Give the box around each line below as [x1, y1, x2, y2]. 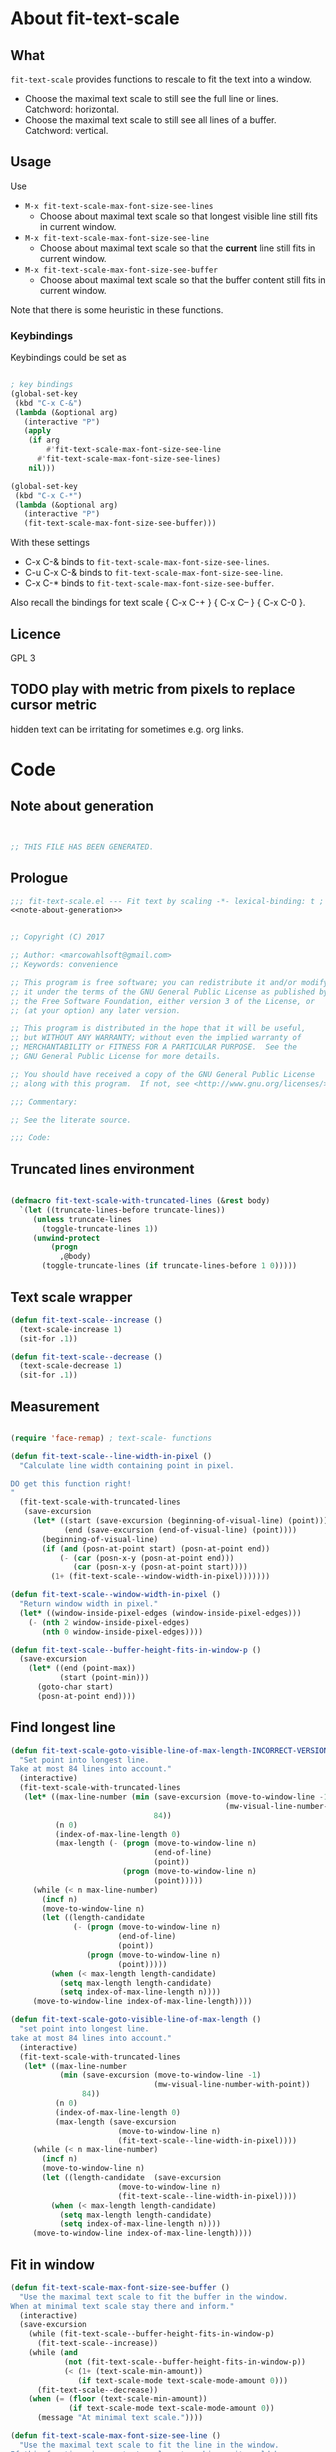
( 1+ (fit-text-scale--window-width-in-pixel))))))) [50, 1572, 271, 1582]
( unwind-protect [32, 1233, 101, 1243]
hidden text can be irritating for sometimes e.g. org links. [10, 723, 244, 735]
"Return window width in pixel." [19, 1599, 159, 1609]
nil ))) [28, 463, 56, 473]
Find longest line [10, 1719, 117, 1736]
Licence [10, 625, 62, 642]
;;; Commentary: [10, 1097, 78, 1107]
